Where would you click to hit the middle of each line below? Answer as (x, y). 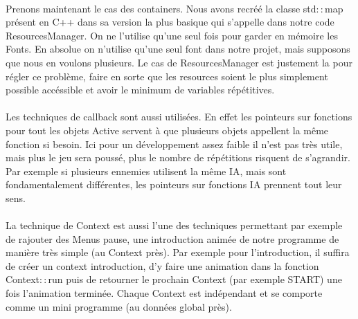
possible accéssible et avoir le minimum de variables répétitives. (140, 90)
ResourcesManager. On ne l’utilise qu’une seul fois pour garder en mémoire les (172, 35)
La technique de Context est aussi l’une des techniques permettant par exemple (174, 225)
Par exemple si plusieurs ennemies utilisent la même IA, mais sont (146, 171)
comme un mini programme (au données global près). (119, 306)
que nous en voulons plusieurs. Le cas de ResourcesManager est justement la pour (179, 62)
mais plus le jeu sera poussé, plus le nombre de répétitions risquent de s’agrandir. (178, 157)
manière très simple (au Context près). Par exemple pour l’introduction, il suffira (178, 252)
